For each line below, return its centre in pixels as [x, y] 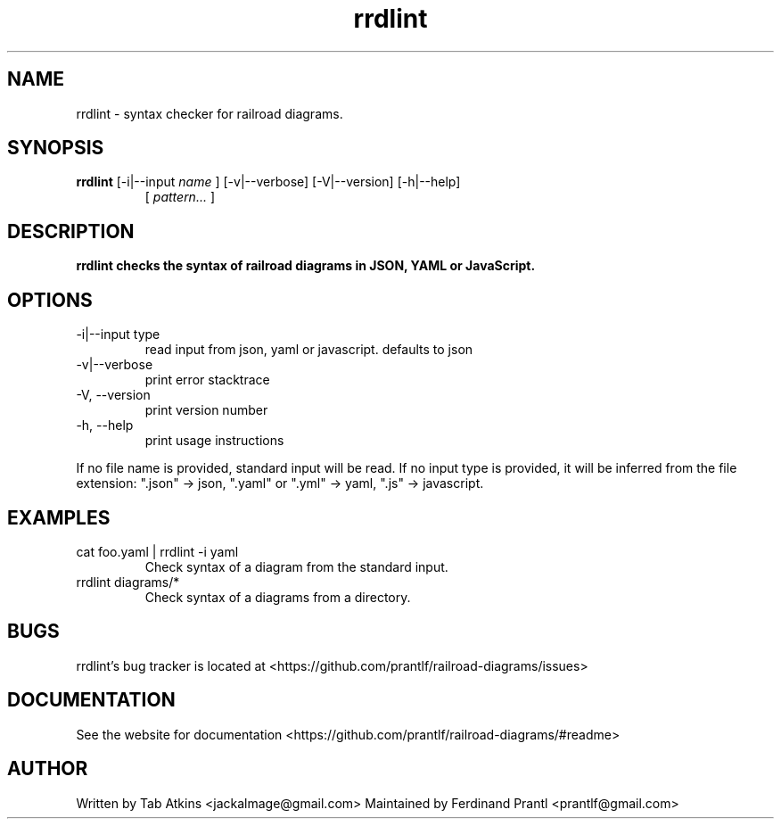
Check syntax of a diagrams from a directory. [278, 597]
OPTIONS [50, 300]
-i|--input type [118, 335]
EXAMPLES [59, 517]
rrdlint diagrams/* [128, 582]
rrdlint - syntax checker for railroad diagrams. [210, 113]
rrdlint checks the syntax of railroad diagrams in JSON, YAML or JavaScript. [306, 266]
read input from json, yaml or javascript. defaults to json [309, 350]
